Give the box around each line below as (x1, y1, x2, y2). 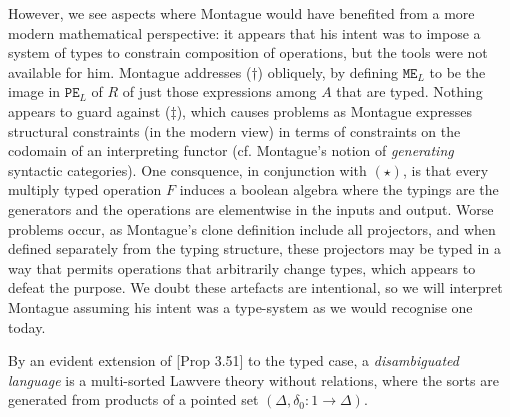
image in (8, 81, 61, 102)
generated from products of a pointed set (8, 389, 259, 410)
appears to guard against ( (8, 100, 171, 121)
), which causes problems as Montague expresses (176, 100, 472, 121)
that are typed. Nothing (336, 81, 483, 102)
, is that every (402, 159, 489, 180)
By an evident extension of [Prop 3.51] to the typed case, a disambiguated (8, 350, 459, 371)
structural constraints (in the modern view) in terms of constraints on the (8, 120, 461, 141)
